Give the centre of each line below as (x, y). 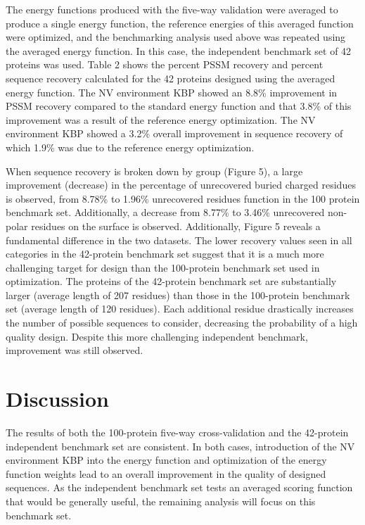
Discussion (57, 399)
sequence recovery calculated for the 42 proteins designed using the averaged (171, 78)
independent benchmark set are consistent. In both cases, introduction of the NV (180, 446)
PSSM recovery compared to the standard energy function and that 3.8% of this (179, 106)
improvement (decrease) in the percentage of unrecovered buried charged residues (181, 185)
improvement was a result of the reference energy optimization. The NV (161, 119)
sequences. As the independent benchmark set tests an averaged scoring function (179, 487)
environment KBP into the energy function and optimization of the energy (166, 460)
